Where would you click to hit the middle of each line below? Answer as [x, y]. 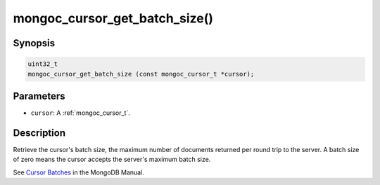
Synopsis [34, 43]
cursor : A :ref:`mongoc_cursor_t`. [80, 113]
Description [39, 133]
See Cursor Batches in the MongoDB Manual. [78, 172]
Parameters [39, 96]
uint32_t [43, 64]
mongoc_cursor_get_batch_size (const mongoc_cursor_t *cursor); [141, 74]
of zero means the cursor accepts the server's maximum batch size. [112, 159]
